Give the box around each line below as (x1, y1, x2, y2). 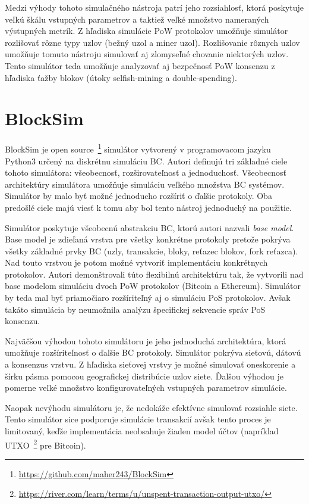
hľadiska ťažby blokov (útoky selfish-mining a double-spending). (5, 71, 237, 83)
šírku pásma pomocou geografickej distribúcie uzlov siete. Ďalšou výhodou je (5, 369, 283, 382)
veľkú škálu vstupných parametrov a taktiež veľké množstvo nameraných (5, 13, 269, 25)
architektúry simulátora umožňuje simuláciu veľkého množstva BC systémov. (5, 178, 285, 190)
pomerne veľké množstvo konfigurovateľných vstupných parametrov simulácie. (5, 381, 287, 394)
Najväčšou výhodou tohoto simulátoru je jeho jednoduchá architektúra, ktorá (5, 334, 286, 347)
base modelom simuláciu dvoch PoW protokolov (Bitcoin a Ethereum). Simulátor (5, 279, 301, 292)
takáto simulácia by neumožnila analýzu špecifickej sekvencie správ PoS (5, 303, 266, 315)
